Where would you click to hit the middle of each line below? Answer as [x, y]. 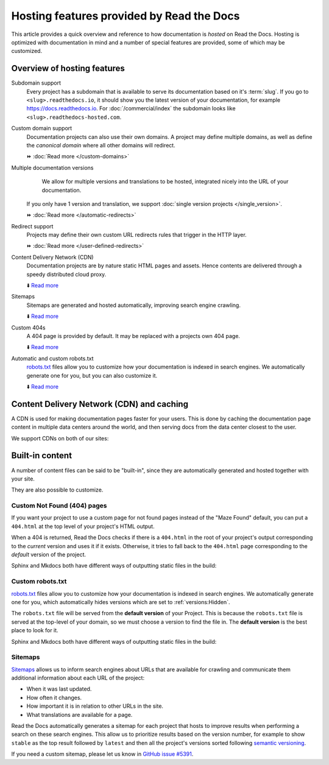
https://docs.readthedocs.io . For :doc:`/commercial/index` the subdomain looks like [131, 108]
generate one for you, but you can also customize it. [92, 375]
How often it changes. [54, 697]
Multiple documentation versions [52, 167]
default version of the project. [49, 555]
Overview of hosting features [68, 69]
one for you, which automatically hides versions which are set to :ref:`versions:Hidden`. [121, 602]
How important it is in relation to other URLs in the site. [95, 706]
